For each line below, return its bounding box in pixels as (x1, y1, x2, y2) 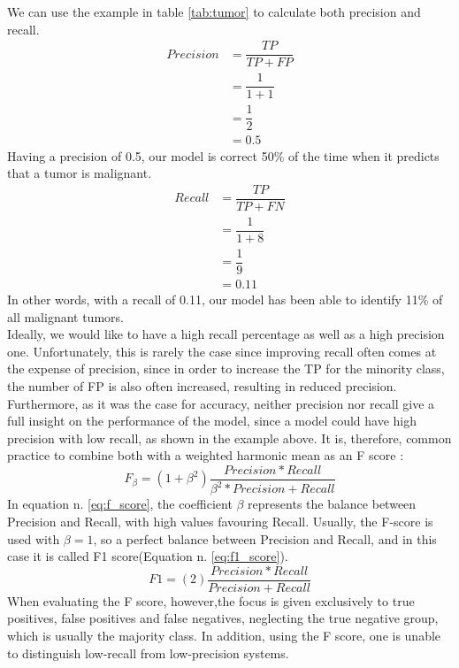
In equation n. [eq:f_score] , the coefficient (7, 495, 233, 513)
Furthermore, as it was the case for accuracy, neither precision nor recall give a (7, 394, 435, 412)
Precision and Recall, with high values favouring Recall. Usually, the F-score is (7, 511, 433, 530)
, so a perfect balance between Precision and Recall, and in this (93, 529, 437, 548)
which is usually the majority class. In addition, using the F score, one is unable (7, 626, 441, 644)
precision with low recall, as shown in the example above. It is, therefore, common (7, 428, 452, 447)
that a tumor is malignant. (7, 164, 152, 182)
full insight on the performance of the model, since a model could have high (7, 411, 417, 430)
